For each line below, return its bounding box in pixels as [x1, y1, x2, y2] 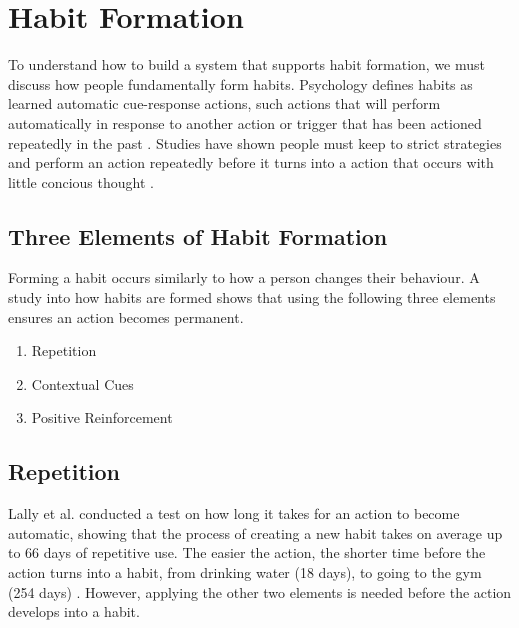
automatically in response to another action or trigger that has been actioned [8, 112, 482, 133]
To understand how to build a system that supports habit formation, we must [8, 54, 485, 75]
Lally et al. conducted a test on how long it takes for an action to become [8, 503, 460, 524]
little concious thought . [8, 171, 154, 192]
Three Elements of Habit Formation [8, 220, 388, 251]
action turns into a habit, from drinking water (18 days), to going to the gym [8, 562, 482, 583]
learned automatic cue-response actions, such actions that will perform [8, 93, 441, 114]
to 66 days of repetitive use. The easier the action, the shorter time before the [8, 542, 486, 563]
